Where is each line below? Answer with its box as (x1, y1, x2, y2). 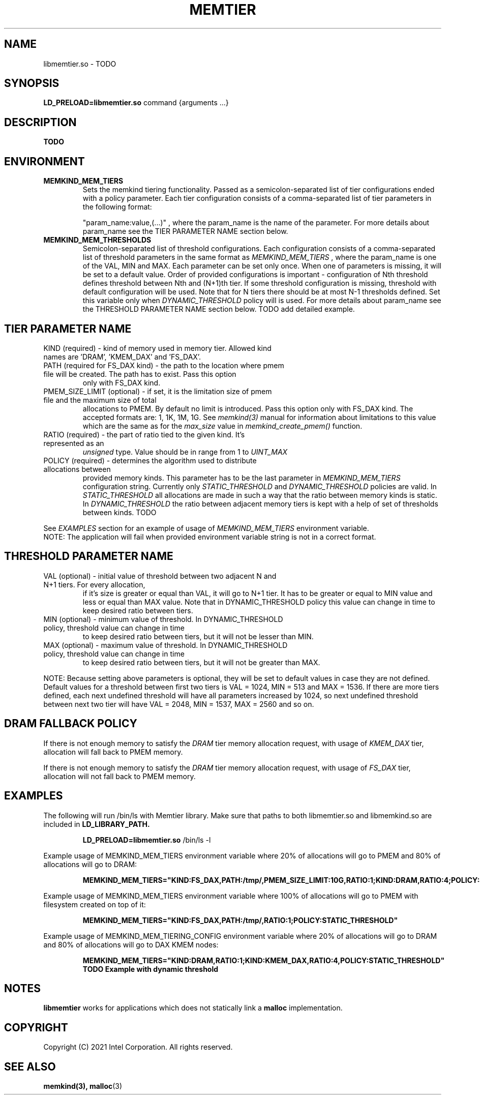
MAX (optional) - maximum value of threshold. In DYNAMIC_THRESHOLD (43, 640, 288, 649)
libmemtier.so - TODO (43, 59, 116, 68)
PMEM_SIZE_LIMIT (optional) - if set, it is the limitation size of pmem (43, 387, 272, 396)
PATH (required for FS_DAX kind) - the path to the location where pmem (43, 361, 284, 370)
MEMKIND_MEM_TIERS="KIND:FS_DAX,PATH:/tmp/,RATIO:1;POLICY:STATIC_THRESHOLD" (82, 915, 398, 925)
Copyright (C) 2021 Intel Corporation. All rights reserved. (43, 1043, 233, 1052)
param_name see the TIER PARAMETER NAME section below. (82, 227, 288, 236)
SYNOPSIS (4, 77, 59, 90)
